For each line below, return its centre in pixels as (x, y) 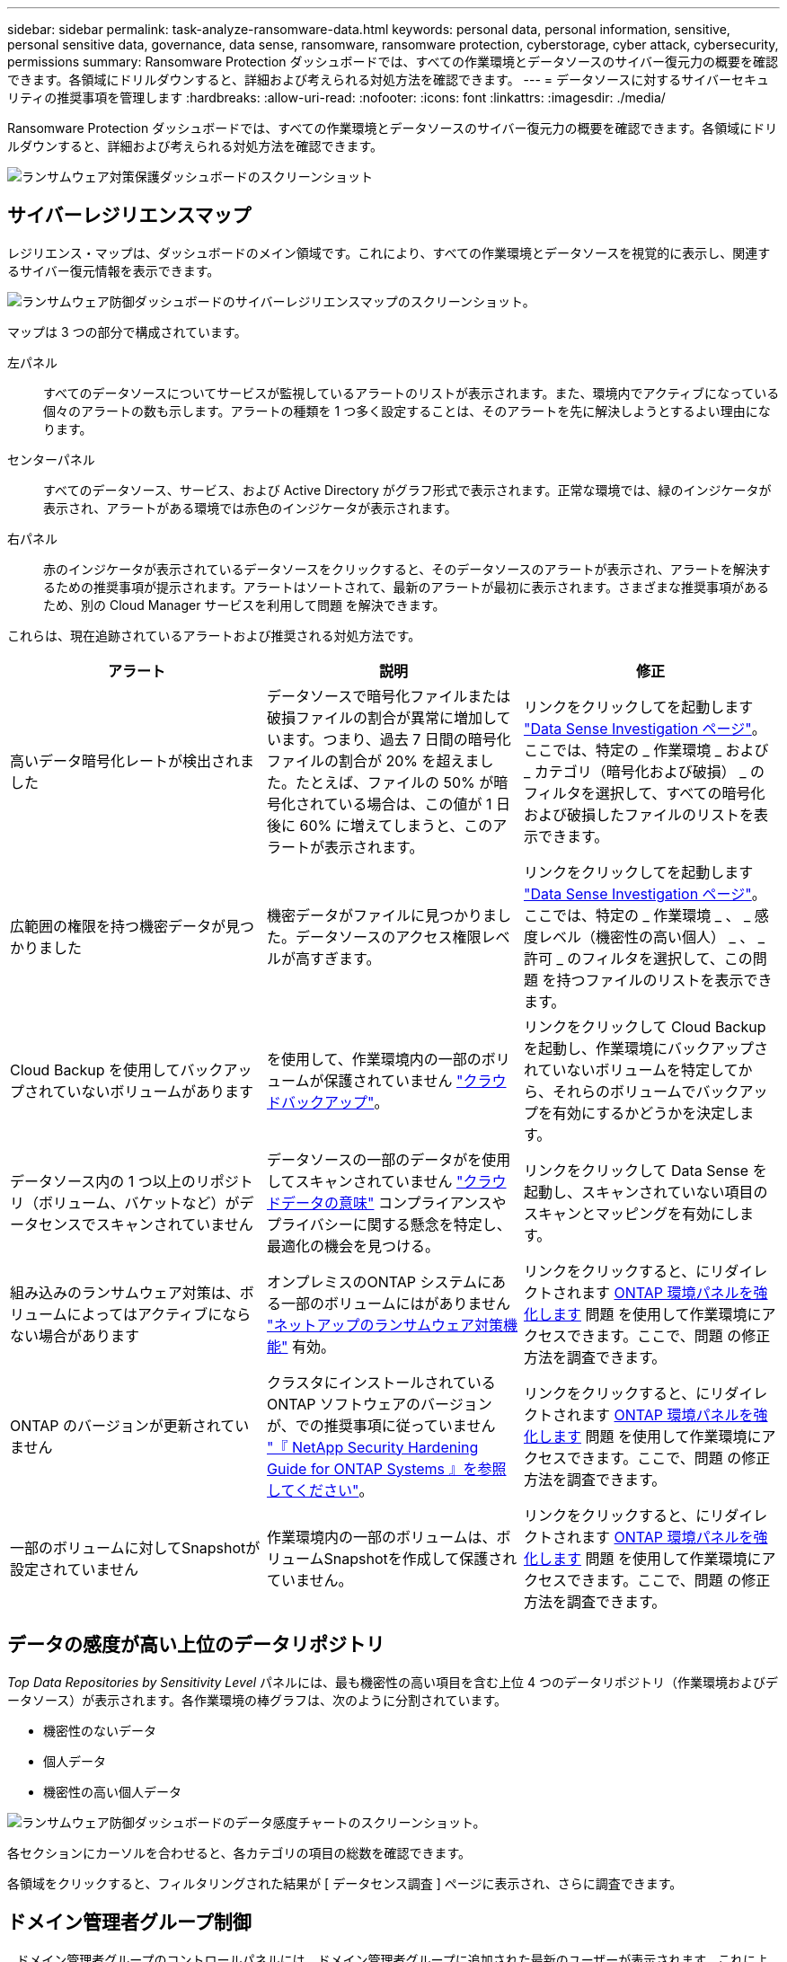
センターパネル (51, 459)
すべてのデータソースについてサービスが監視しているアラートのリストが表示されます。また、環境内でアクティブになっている (411, 393)
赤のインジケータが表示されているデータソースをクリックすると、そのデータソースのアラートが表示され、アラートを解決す (407, 569)
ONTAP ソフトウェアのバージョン (379, 1404)
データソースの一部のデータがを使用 (389, 1159)
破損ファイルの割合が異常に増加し (381, 717)
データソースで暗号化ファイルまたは (389, 696)
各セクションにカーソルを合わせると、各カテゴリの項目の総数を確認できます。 (239, 1852)
